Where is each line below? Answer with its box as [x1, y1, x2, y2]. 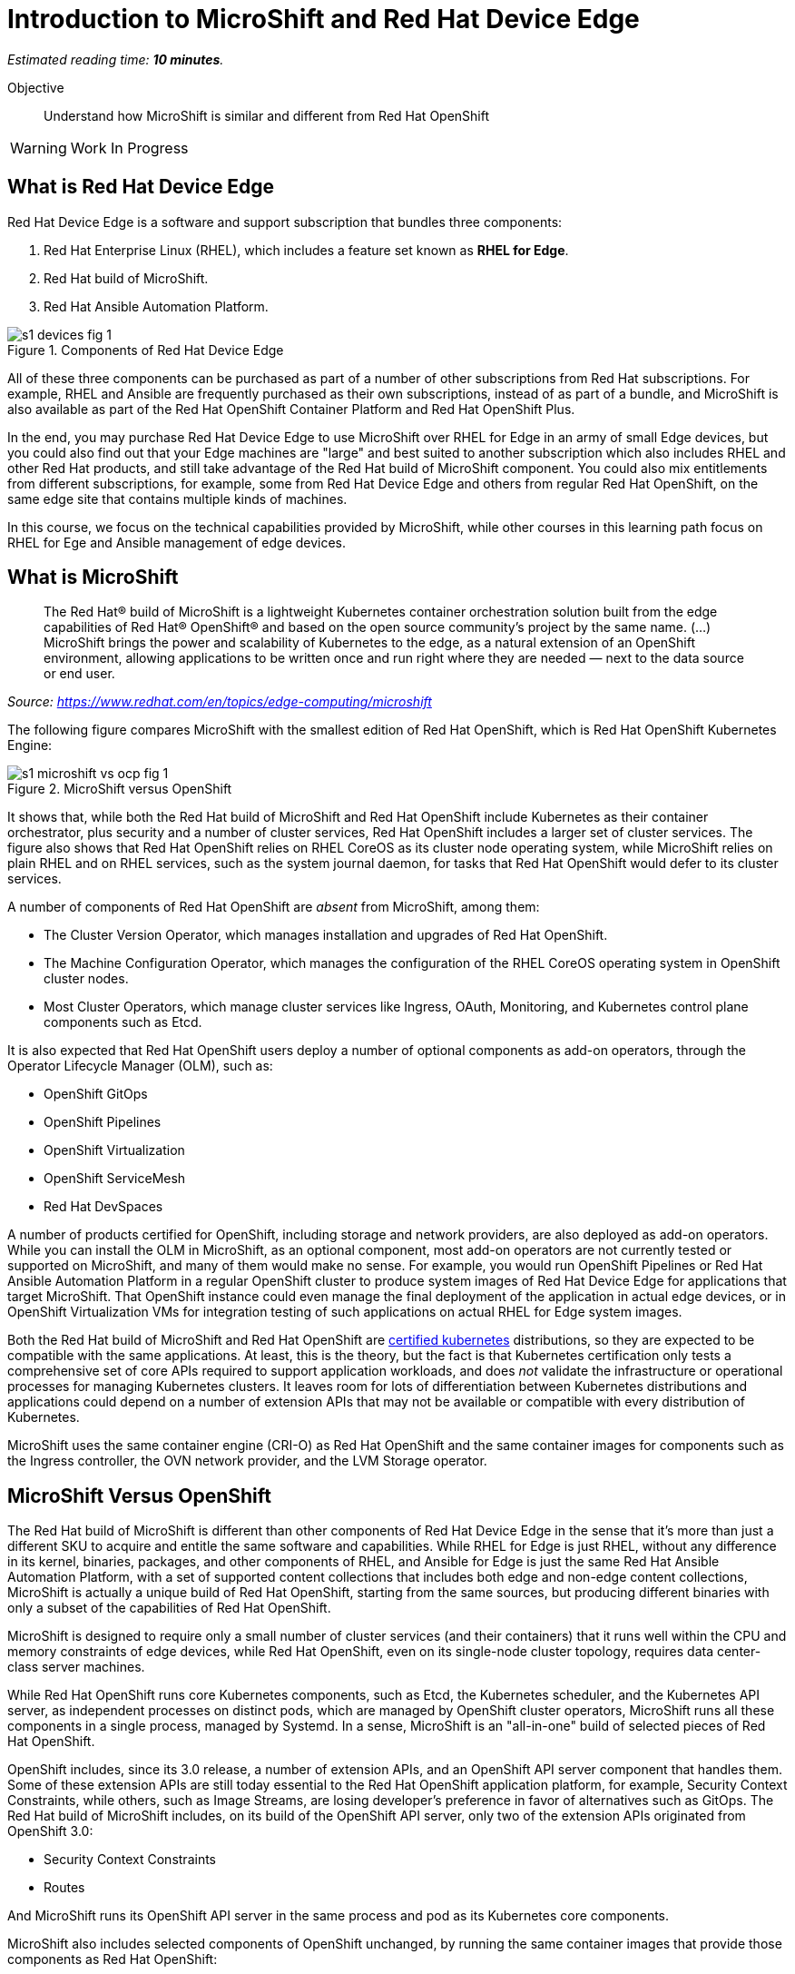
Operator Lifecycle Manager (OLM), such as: [7, 1058, 273, 1074]
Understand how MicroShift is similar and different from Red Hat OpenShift [44, 107, 490, 123]
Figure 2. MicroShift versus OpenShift [7, 781, 232, 797]
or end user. [44, 666, 115, 682]
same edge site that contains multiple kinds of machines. [7, 490, 348, 507]
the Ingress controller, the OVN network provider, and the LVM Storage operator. [7, 1453, 487, 1469]
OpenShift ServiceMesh [44, 1170, 186, 1187]
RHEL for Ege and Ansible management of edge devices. [7, 534, 347, 550]
